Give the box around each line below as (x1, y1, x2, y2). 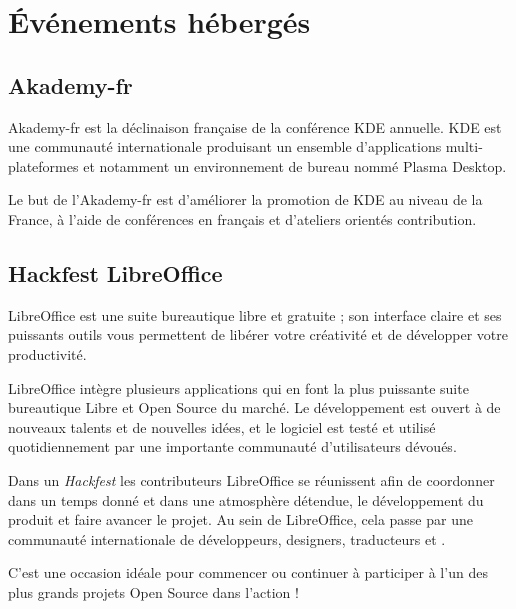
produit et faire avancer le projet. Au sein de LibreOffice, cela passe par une (8, 509, 473, 530)
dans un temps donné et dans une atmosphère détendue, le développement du (8, 489, 484, 510)
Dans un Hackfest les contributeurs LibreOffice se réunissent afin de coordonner (8, 469, 495, 490)
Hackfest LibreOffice (8, 257, 223, 288)
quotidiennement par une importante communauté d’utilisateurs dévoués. (8, 436, 457, 457)
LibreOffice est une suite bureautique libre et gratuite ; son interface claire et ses (8, 304, 502, 325)
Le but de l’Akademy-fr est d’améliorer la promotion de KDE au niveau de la (8, 189, 483, 210)
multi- (445, 136, 483, 157)
